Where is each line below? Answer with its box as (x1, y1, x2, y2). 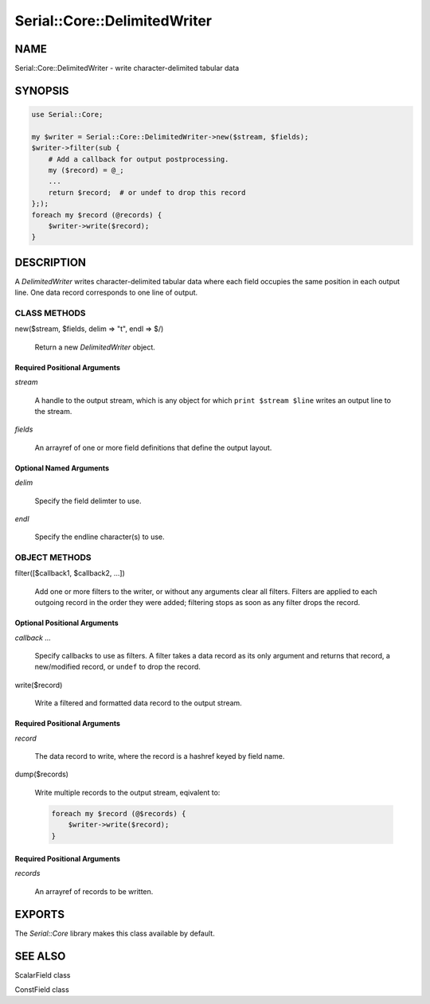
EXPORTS (14, 908, 65, 921)
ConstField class (14, 985, 69, 994)
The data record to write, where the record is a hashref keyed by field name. (34, 751, 285, 760)
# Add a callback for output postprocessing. (48, 154, 229, 163)
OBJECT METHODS (14, 552, 92, 563)
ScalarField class (14, 970, 71, 979)
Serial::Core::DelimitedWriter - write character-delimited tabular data (14, 64, 240, 73)
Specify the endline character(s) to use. (34, 532, 165, 541)
